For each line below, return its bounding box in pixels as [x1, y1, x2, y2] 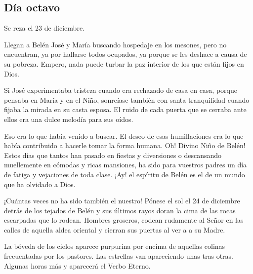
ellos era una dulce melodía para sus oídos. [4, 114, 133, 124]
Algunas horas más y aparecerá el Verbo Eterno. [4, 260, 151, 271]
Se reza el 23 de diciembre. [4, 23, 84, 33]
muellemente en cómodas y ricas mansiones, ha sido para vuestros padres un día [4, 159, 247, 170]
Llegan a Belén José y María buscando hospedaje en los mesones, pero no [4, 39, 227, 49]
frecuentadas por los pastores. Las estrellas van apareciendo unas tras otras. [4, 251, 233, 261]
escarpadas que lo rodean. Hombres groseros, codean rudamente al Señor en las [4, 215, 244, 225]
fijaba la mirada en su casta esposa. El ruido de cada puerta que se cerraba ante [4, 104, 247, 115]
